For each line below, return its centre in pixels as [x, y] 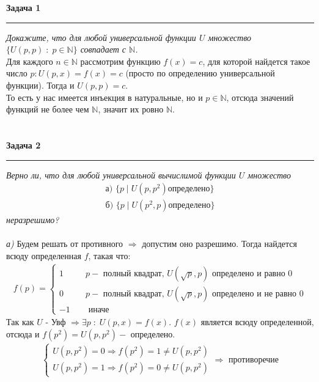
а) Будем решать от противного [65, 244]
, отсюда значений [260, 97]
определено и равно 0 [252, 274]
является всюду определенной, [257, 322]
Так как [20, 322]
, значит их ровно [131, 109]
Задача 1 [24, 7]
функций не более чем [48, 109]
